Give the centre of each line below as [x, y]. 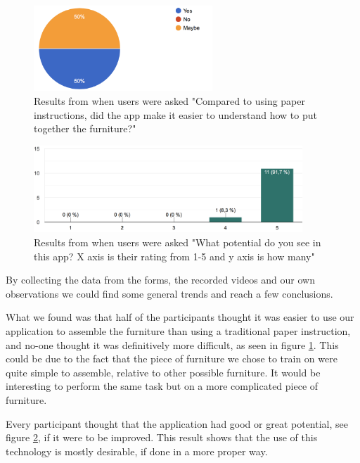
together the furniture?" [85, 128]
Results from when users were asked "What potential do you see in [178, 242]
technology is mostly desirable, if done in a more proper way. [137, 451]
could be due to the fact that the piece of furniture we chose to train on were [172, 359]
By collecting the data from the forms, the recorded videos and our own [160, 280]
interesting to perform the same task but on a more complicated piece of [162, 386]
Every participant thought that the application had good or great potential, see [177, 423]
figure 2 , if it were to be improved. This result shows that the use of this [162, 437]
